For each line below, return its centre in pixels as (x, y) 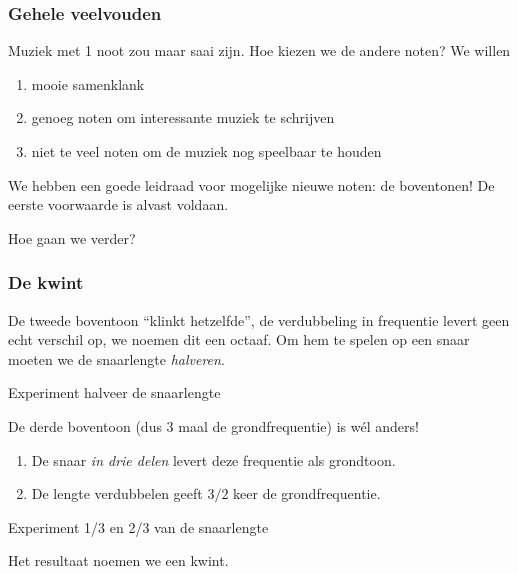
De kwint (46, 282)
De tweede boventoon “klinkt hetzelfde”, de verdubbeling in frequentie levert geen (259, 319)
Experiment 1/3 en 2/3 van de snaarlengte (138, 526)
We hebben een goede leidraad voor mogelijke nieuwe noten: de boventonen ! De (251, 184)
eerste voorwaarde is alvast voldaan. (118, 204)
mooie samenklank (88, 83)
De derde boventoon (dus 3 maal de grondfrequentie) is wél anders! (213, 425)
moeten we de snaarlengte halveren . (116, 358)
